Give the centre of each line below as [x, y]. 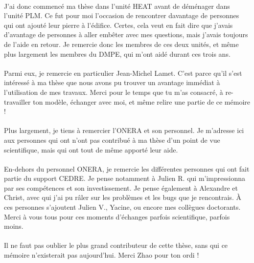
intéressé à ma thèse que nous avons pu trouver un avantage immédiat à [112, 82]
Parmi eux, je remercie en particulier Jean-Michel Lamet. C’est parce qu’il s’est [123, 73]
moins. [14, 226]
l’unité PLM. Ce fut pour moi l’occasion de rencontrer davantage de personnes [122, 15]
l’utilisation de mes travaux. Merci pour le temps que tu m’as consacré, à [114, 92]
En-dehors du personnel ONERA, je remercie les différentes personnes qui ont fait [127, 168]
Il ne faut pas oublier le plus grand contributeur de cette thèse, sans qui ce [116, 245]
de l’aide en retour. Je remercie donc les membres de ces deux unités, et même [121, 44]
